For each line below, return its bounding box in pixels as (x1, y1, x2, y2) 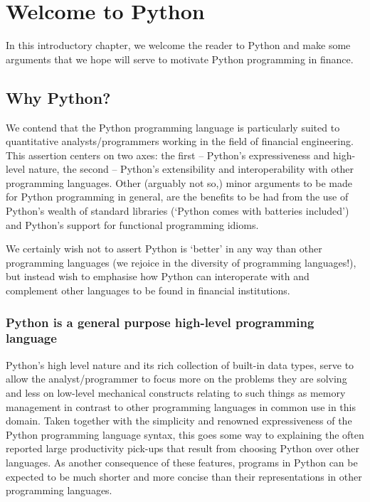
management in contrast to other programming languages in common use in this (6, 399, 356, 414)
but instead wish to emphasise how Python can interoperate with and (6, 269, 310, 284)
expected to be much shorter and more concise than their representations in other (6, 469, 362, 484)
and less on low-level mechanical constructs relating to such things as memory (6, 385, 346, 400)
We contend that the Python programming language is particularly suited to (6, 119, 340, 134)
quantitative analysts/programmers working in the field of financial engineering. (6, 134, 354, 149)
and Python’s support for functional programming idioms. (6, 217, 259, 232)
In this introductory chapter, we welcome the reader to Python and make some (6, 38, 351, 53)
